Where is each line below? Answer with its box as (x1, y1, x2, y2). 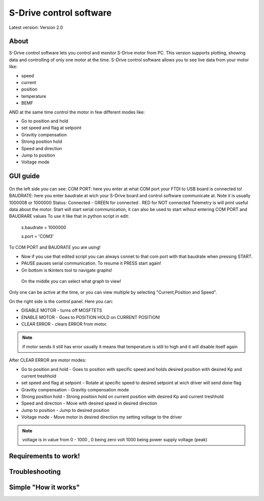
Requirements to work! (9, 452, 80, 460)
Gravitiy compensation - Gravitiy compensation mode (21, 387, 129, 392)
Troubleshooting (9, 467, 61, 476)
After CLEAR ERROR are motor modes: (9, 357, 87, 363)
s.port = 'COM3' (21, 233, 54, 239)
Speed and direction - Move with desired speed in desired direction (21, 400, 157, 406)
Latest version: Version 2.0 (9, 24, 63, 30)
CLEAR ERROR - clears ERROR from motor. (21, 321, 108, 327)
